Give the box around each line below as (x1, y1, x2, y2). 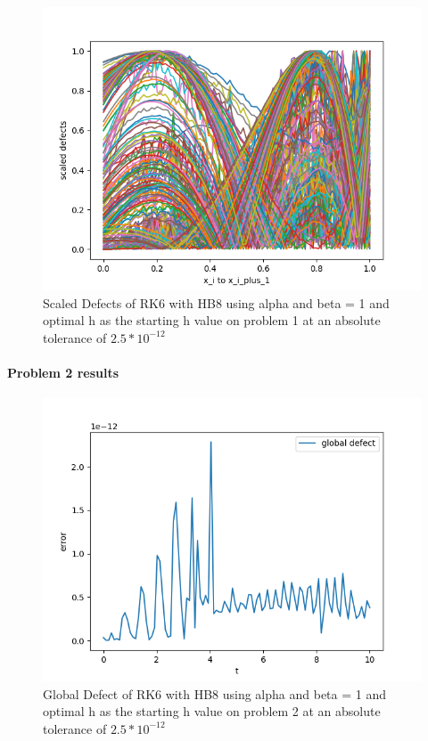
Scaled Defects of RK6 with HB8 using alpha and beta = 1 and (43, 293, 390, 312)
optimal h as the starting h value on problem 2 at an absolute (43, 702, 381, 721)
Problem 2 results (7, 362, 119, 381)
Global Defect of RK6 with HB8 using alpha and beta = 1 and (43, 684, 386, 703)
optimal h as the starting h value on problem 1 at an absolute (43, 311, 381, 330)
